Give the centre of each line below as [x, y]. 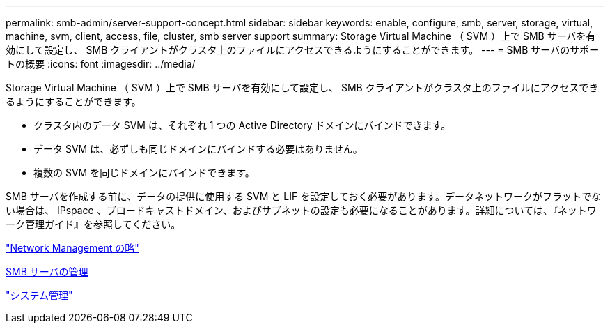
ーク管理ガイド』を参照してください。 [93, 224]
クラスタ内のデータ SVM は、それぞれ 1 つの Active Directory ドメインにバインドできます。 [242, 125]
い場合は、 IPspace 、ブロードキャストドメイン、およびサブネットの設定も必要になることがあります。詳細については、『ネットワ [301, 210]
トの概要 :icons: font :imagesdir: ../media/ [101, 64]
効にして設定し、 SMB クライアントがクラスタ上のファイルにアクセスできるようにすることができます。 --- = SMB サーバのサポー [303, 50]
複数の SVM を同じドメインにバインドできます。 [144, 173]
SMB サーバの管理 [47, 271]
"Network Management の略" [72, 248]
